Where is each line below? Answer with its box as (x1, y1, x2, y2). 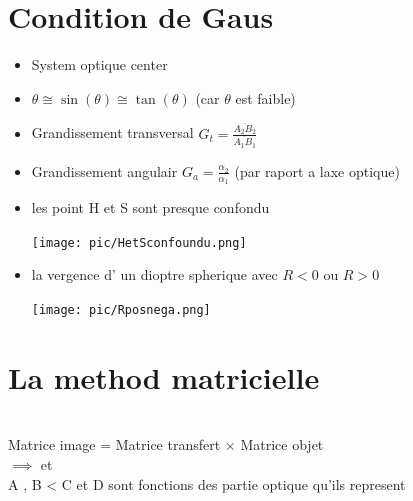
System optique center (31, 54, 168, 75)
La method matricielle (8, 356, 320, 397)
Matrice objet (240, 434, 324, 455)
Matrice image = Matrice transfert (8, 434, 221, 455)
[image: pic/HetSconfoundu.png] (31, 235, 247, 250)
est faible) (235, 87, 296, 108)
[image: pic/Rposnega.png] (31, 302, 211, 317)
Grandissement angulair (31, 160, 178, 181)
